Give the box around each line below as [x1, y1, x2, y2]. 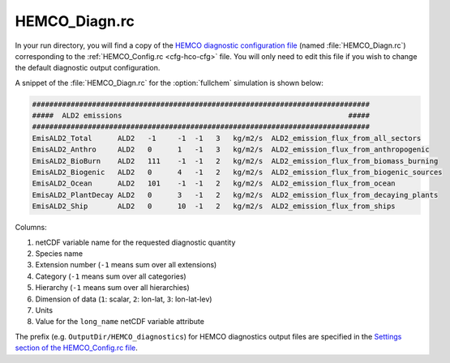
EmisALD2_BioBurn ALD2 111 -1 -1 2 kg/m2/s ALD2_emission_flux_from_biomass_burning [32, 156, 439, 165]
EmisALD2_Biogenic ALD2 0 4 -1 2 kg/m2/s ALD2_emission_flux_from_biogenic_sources [32, 168, 443, 177]
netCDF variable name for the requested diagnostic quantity [35, 237, 236, 247]
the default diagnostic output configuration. [15, 63, 161, 73]
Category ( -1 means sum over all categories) [35, 271, 186, 281]
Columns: [15, 223, 48, 233]
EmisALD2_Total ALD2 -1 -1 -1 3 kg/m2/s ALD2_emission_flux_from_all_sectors [32, 134, 422, 143]
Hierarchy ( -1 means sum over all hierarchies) [35, 283, 190, 293]
